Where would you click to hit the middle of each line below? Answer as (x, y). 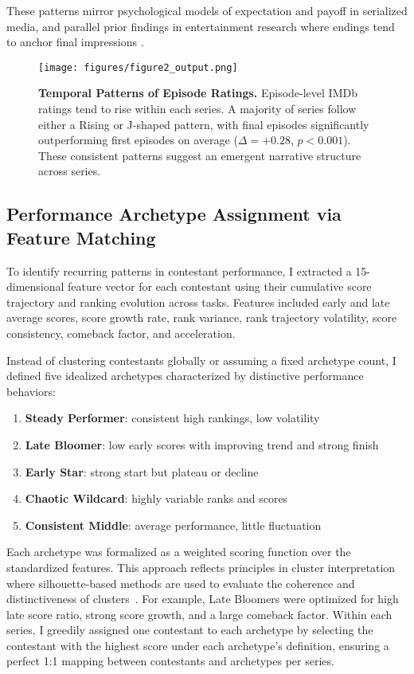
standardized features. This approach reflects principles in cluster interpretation (201, 567)
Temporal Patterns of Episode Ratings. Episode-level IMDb (198, 93)
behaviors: (31, 391)
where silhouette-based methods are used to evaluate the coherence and (181, 583)
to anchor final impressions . (75, 42)
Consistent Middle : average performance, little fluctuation (173, 525)
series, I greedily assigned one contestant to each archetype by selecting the (190, 630)
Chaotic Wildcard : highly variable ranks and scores (156, 498)
